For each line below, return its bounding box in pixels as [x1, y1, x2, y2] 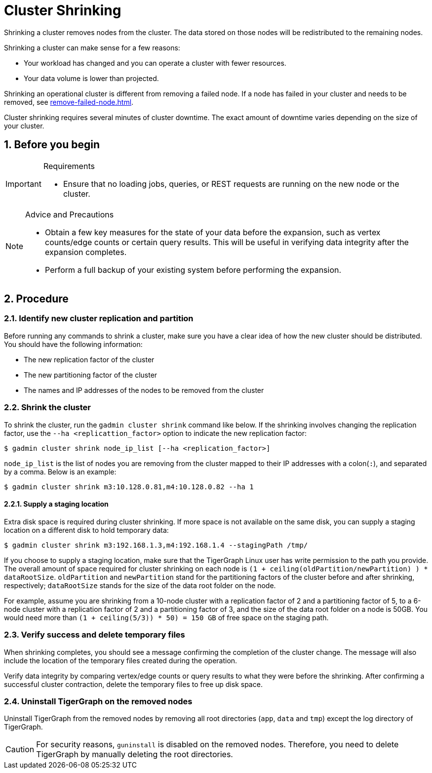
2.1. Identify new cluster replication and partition [4, 313, 194, 324]
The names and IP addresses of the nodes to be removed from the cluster [24, 386, 264, 394]
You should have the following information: [4, 340, 143, 348]
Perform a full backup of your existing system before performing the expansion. [45, 264, 342, 275]
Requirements [43, 161, 95, 171]
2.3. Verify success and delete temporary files [4, 630, 185, 640]
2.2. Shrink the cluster [4, 402, 91, 413]
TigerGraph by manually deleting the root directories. [36, 749, 233, 760]
